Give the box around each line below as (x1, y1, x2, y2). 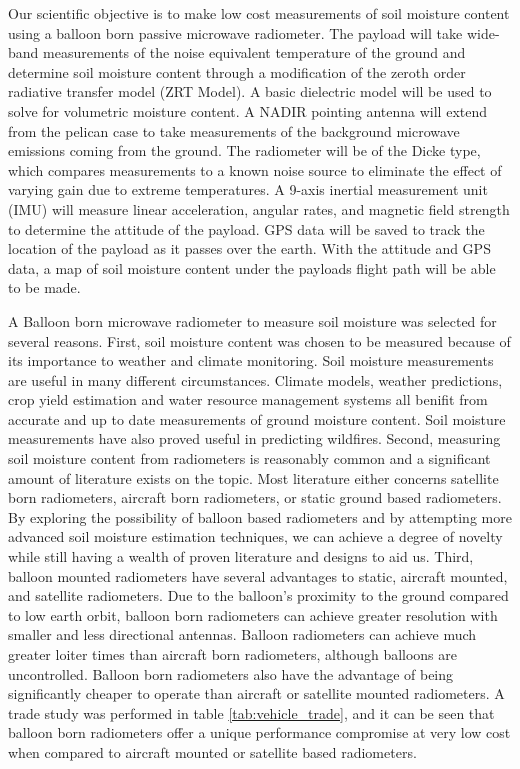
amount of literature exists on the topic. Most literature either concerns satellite (8, 467, 499, 488)
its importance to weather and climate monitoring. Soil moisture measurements (8, 350, 494, 371)
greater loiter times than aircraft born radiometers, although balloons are (8, 644, 458, 664)
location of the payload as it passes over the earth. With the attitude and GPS (8, 238, 491, 259)
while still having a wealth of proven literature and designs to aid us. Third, (8, 546, 474, 567)
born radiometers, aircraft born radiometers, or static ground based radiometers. (8, 487, 502, 508)
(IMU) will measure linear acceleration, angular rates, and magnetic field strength (8, 198, 510, 219)
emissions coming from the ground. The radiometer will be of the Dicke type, (8, 140, 481, 161)
